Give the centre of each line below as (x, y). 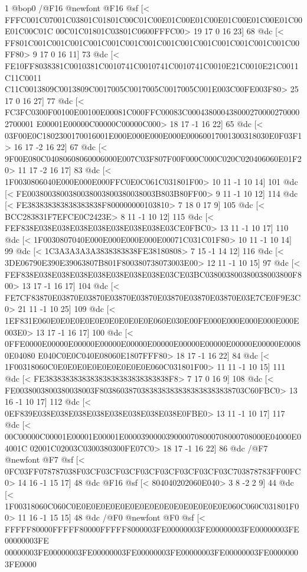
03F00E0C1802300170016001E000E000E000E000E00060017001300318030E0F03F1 (153, 135)
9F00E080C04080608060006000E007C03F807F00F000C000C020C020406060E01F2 (153, 158)
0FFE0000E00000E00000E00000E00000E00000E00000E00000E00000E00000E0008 (153, 344)
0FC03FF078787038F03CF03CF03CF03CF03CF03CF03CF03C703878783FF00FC (153, 471)
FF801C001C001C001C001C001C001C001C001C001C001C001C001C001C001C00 (152, 42)
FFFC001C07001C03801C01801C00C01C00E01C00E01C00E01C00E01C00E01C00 (153, 19)
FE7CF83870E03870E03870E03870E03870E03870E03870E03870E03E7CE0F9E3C (153, 297)
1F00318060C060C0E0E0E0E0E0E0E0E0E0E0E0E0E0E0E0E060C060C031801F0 (152, 506)
